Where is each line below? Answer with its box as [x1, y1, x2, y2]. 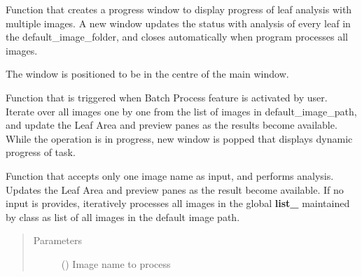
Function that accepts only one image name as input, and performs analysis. [6, 168, 334, 183]
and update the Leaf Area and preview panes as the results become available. [6, 118, 337, 132]
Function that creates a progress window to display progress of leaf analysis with [6, 2, 352, 16]
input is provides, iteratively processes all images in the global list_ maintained [6, 196, 350, 211]
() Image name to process [61, 256, 171, 271]
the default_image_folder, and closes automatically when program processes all [6, 29, 348, 44]
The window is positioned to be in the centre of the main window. [6, 66, 289, 81]
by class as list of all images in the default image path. [6, 209, 240, 224]
